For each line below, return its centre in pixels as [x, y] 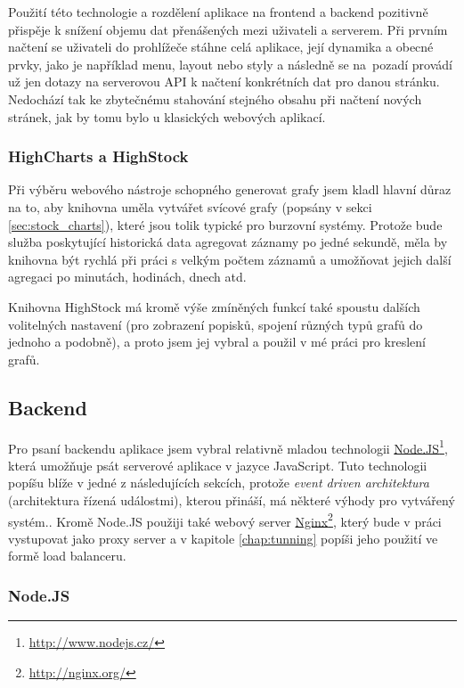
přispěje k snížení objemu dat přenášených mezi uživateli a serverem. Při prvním [228, 29]
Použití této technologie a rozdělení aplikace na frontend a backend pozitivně [218, 12]
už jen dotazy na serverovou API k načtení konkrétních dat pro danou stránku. [224, 82]
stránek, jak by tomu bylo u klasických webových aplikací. [167, 116]
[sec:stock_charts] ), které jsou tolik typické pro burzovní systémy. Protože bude [225, 224]
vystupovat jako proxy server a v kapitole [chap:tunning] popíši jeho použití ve [223, 538]
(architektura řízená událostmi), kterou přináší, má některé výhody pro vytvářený [232, 500]
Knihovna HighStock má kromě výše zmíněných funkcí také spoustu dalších [214, 306]
